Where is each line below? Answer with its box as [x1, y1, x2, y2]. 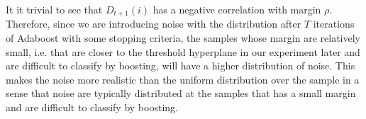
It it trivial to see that [6, 2, 103, 16]
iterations [313, 16, 355, 31]
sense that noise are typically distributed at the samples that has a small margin [6, 86, 356, 101]
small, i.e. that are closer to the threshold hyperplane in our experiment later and [6, 44, 360, 59]
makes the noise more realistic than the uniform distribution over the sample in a [6, 72, 360, 86]
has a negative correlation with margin [152, 2, 321, 16]
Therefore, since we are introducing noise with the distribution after [6, 16, 301, 31]
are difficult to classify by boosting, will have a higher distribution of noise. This [6, 58, 355, 73]
